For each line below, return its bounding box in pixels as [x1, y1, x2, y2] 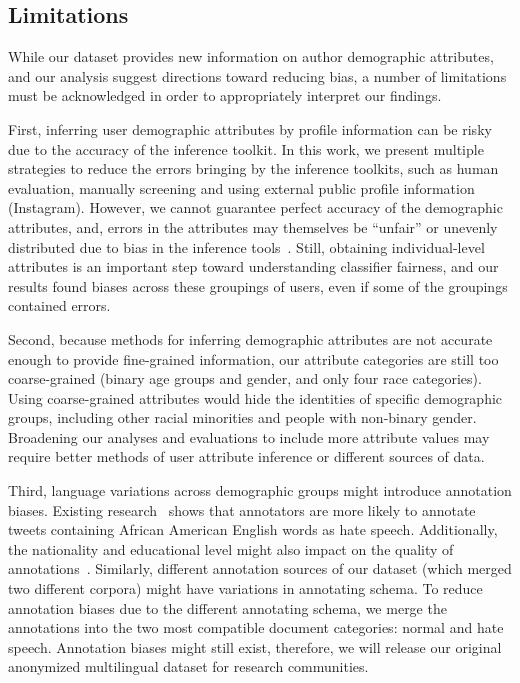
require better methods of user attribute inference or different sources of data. [8, 446, 485, 467]
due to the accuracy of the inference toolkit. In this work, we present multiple [8, 138, 484, 159]
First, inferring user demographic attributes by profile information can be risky [8, 118, 492, 139]
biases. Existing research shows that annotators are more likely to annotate [8, 499, 476, 520]
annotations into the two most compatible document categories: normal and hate [8, 617, 504, 638]
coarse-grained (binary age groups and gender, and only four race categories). [8, 368, 482, 389]
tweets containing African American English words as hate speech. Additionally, [8, 519, 498, 540]
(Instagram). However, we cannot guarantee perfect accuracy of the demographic [8, 197, 503, 218]
